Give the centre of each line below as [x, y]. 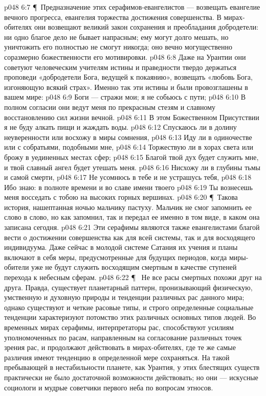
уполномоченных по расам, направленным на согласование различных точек [123, 337]
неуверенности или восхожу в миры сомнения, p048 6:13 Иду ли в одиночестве [128, 137]
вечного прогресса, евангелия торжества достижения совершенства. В [113, 17]
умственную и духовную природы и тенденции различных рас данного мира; [124, 297]
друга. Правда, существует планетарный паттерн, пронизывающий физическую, [128, 287]
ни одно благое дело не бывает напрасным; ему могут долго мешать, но [116, 37]
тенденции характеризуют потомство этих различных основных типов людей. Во [130, 317]
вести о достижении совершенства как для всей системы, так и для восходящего [130, 237]
